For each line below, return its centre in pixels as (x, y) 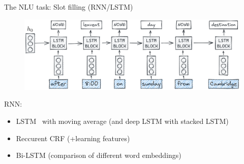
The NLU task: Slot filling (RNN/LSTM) (69, 7)
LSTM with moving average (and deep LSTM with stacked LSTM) (122, 121)
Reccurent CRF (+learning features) (73, 138)
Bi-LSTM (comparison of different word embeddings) (99, 155)
